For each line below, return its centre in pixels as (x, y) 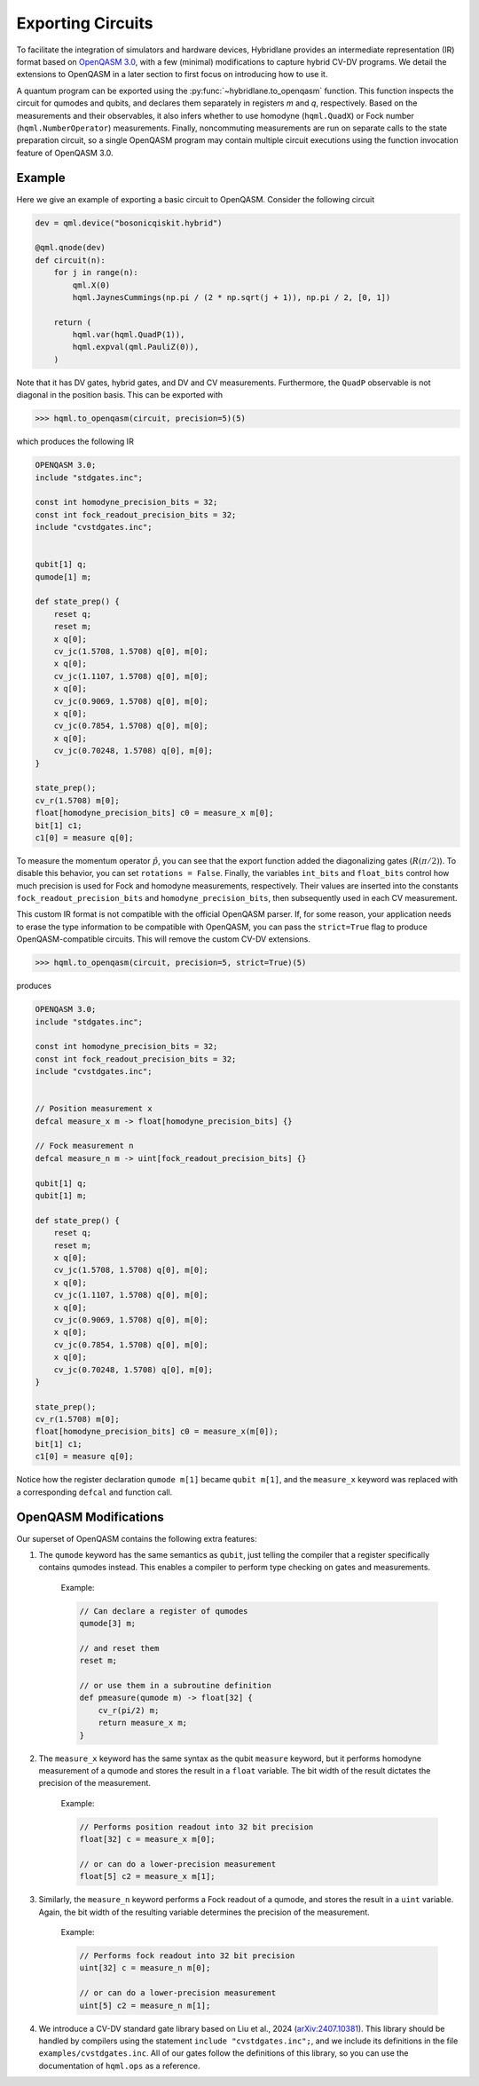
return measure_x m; (143, 1723)
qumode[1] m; (63, 577)
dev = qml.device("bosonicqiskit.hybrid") (129, 223)
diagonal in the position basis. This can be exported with (120, 395)
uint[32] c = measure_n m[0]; (145, 1968)
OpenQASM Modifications (90, 1517)
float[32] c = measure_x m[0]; (148, 1839)
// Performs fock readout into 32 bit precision (187, 1956)
